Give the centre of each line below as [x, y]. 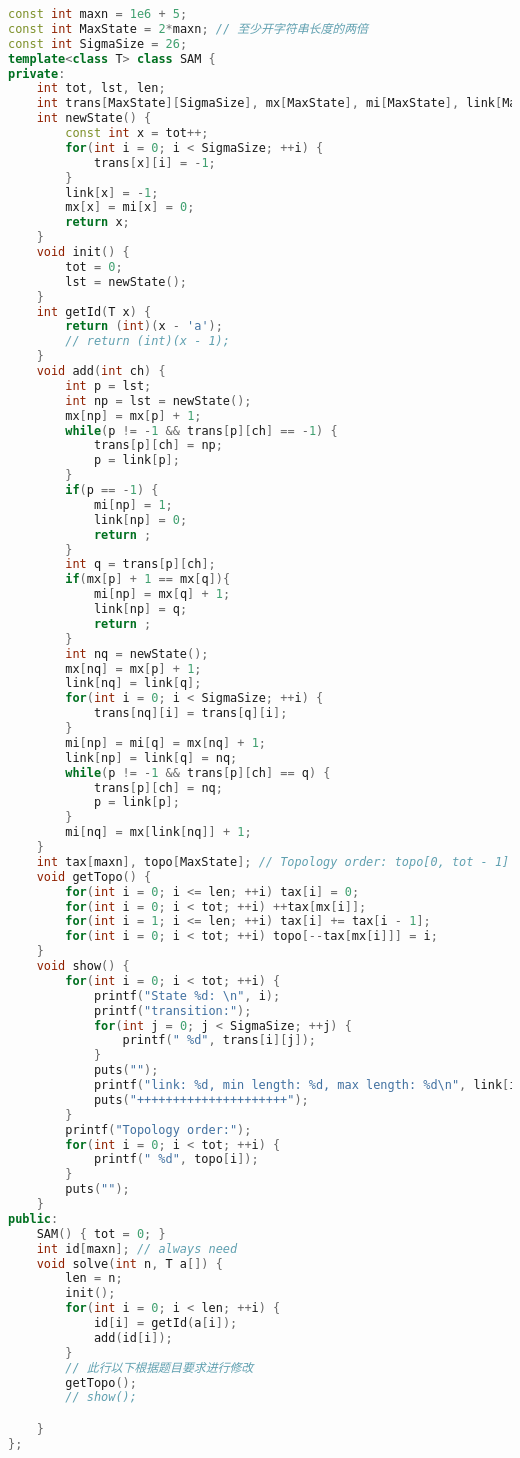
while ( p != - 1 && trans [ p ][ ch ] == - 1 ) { [201, 430]
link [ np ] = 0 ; [140, 519]
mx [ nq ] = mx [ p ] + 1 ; [133, 668]
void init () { [83, 252]
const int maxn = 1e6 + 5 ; [98, 14]
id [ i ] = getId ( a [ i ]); [165, 1323]
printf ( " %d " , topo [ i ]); [176, 1159]
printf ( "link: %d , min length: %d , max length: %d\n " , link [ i [305, 1085]
